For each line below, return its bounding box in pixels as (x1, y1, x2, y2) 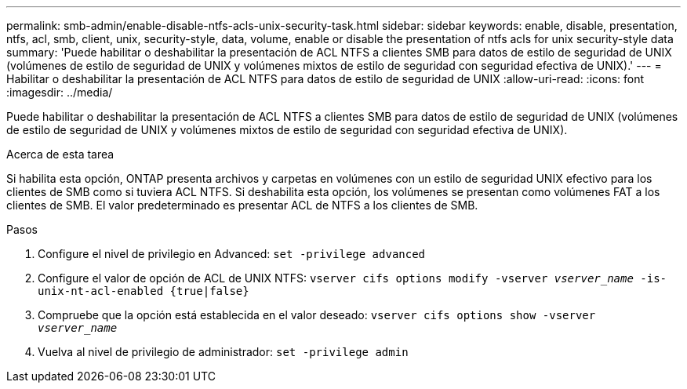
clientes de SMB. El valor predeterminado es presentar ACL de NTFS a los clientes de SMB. (6, 198, 478, 212)
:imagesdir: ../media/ (6, 85, 113, 99)
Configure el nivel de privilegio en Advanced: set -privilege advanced (38, 247, 426, 260)
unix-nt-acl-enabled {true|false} (38, 285, 249, 297)
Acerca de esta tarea (6, 147, 114, 161)
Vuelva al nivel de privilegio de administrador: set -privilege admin (38, 345, 409, 358)
